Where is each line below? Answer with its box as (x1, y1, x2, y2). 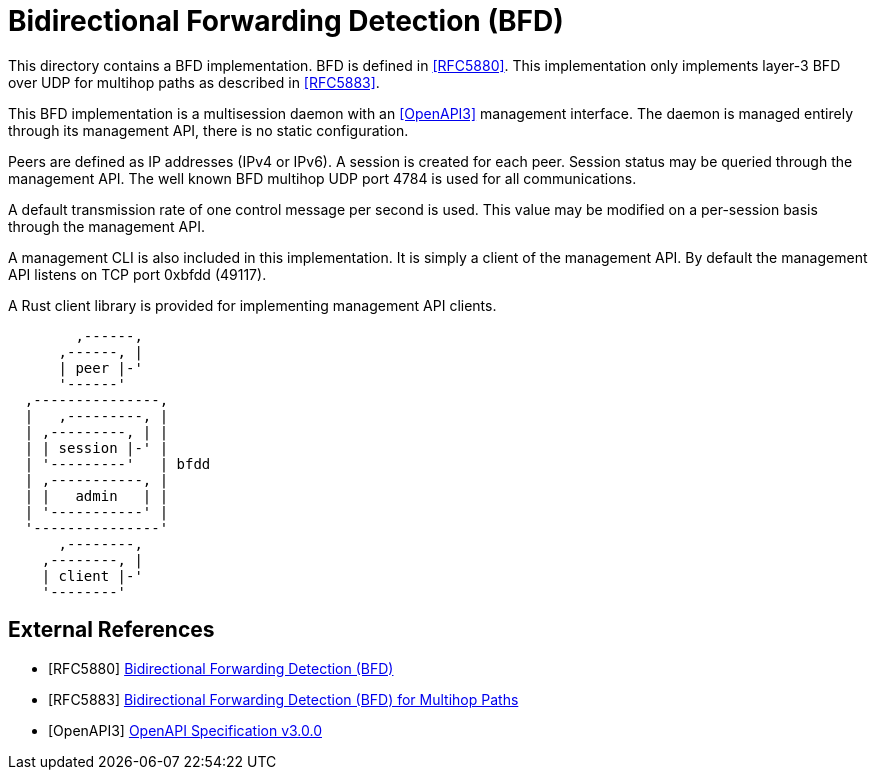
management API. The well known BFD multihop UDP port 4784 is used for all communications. (8, 169, 637, 187)
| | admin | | (24, 487, 169, 504)
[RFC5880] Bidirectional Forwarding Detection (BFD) (48, 659, 394, 677)
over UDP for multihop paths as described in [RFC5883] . (8, 73, 380, 91)
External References (8, 617, 215, 643)
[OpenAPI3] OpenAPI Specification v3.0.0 (48, 721, 322, 739)
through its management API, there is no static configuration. (8, 121, 409, 139)
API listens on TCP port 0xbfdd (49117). (8, 265, 267, 283)
